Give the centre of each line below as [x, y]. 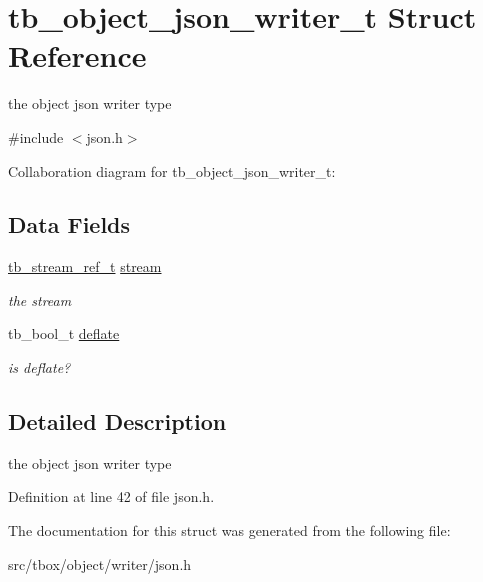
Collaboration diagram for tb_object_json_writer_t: [172, 170]
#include [36, 136]
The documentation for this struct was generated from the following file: [229, 530]
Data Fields [69, 224]
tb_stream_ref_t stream [85, 266]
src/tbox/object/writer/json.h [100, 563]
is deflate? [39, 367]
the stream [40, 299]
